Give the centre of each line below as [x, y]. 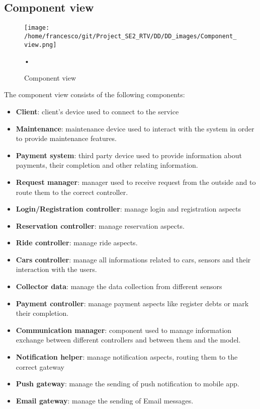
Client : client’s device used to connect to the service [97, 111]
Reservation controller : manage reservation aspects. [100, 225]
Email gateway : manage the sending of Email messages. [105, 400]
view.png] [40, 45]
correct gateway [40, 366]
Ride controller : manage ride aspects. [77, 243]
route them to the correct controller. [72, 192]
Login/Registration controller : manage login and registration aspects [128, 209]
